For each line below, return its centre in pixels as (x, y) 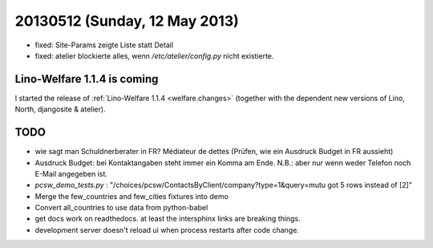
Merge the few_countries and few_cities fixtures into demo (132, 196)
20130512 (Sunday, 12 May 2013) (127, 21)
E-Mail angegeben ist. (71, 173)
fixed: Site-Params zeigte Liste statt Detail (104, 45)
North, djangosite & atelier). (60, 109)
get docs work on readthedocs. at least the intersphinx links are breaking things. (168, 219)
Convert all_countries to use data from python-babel (121, 208)
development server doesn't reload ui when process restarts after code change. (167, 230)
